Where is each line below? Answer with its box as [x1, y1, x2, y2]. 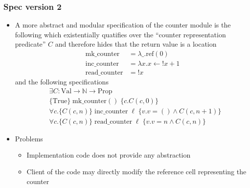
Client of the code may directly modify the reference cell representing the [26, 166, 247, 176]
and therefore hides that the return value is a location [55, 39, 217, 49]
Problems [15, 133, 43, 143]
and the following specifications [15, 77, 109, 87]
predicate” [15, 39, 46, 49]
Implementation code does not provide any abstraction [26, 150, 191, 160]
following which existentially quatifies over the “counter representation [15, 29, 226, 39]
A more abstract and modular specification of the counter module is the [15, 20, 231, 30]
